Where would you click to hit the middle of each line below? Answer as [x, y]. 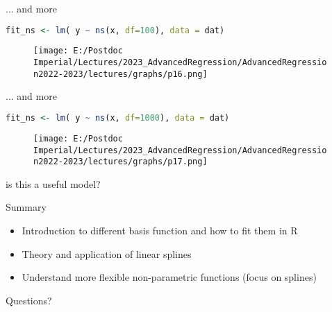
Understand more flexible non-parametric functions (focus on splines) [169, 277]
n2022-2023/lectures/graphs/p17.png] [121, 162]
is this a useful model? [53, 183]
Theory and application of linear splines [107, 253]
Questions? [29, 300]
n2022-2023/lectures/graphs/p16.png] [121, 74]
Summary [26, 207]
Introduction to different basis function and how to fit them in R [160, 231]
